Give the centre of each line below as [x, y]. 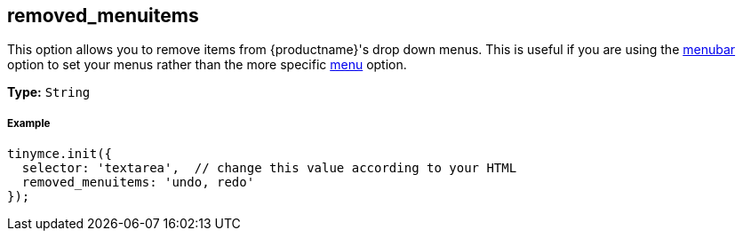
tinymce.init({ [60, 154]
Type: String [49, 92]
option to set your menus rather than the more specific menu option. [207, 65]
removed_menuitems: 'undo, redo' [138, 182]
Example [29, 123]
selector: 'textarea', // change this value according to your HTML [269, 168]
